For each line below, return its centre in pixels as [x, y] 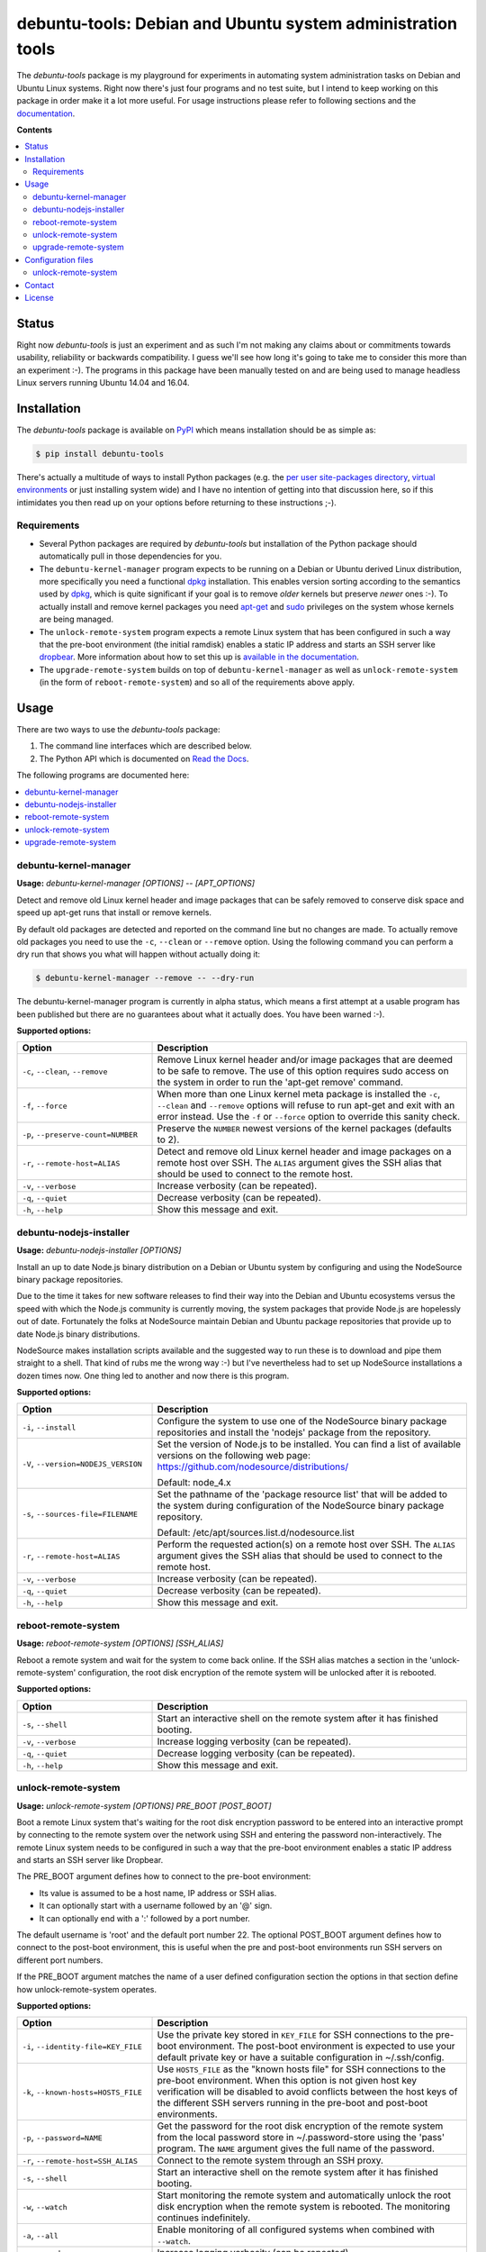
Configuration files [59, 259]
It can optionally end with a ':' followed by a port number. [145, 1918]
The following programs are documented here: [103, 776]
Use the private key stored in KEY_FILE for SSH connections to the [295, 2035]
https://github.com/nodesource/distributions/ [253, 1467]
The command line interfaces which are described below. [145, 746]
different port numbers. [60, 1960]
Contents [35, 130]
